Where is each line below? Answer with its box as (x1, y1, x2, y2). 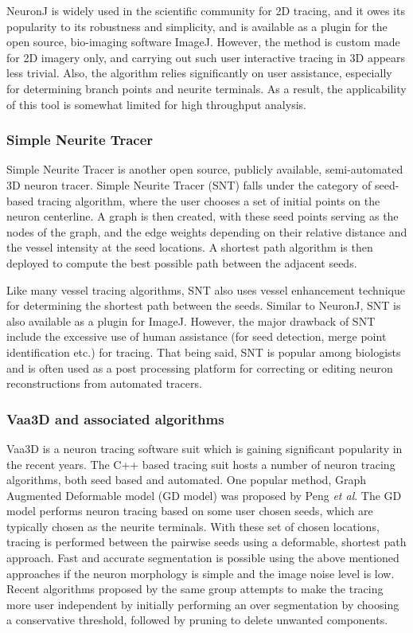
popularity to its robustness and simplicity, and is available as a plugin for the (6, 18, 388, 34)
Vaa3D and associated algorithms (6, 408, 224, 428)
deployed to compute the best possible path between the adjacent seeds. (6, 254, 357, 271)
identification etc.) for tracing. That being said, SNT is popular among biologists (6, 343, 401, 360)
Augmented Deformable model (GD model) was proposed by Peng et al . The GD (6, 486, 402, 503)
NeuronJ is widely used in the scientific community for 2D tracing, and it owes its (6, 2, 405, 18)
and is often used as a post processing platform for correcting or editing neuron (6, 359, 393, 376)
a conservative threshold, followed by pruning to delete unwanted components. (6, 612, 388, 628)
